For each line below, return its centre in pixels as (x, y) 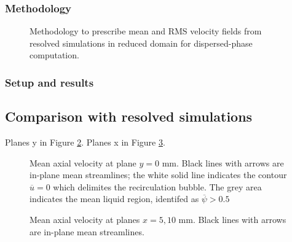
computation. (54, 55)
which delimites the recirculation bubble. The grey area (157, 186)
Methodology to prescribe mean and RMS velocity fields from (146, 31)
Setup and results (49, 82)
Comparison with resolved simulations (129, 116)
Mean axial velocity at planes (85, 220)
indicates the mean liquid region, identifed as (114, 199)
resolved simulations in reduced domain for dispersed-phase (141, 43)
